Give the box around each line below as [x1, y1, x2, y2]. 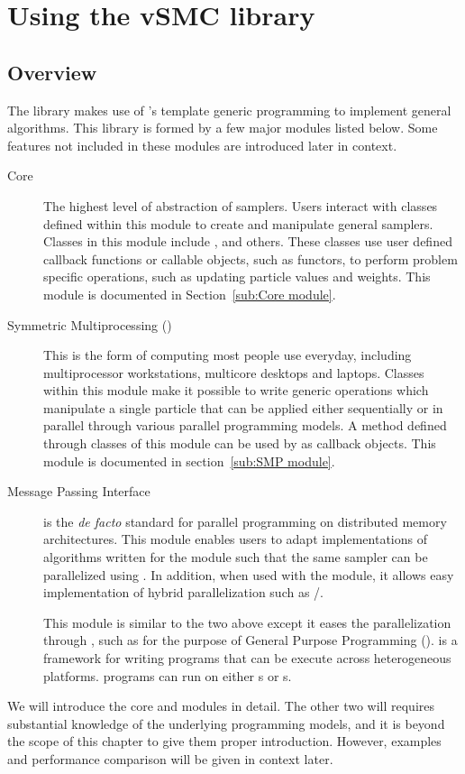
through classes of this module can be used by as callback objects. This [43, 434, 436, 453]
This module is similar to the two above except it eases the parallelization [43, 613, 451, 631]
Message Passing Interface [7, 482, 150, 501]
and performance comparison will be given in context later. [7, 749, 333, 768]
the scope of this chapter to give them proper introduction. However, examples [7, 732, 442, 751]
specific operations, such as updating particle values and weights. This [43, 267, 431, 286]
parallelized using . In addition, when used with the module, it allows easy [43, 565, 454, 584]
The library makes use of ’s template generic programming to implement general [7, 100, 451, 119]
